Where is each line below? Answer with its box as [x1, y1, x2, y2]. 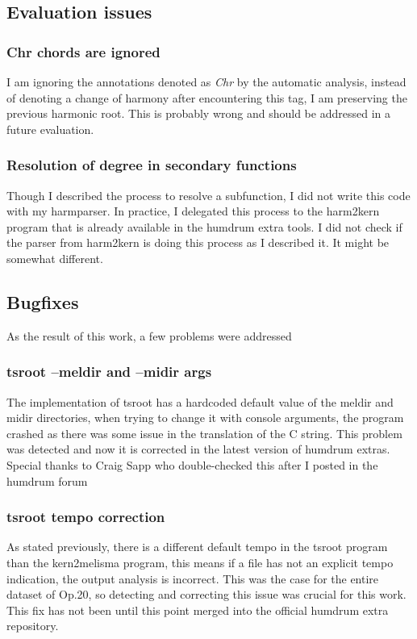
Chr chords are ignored [6, 41, 161, 61]
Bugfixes [6, 289, 79, 314]
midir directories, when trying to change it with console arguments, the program [6, 409, 404, 426]
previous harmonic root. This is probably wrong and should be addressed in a [6, 105, 390, 122]
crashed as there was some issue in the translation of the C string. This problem [6, 424, 402, 441]
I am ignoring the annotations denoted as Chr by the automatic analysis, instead [6, 73, 407, 90]
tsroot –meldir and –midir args [6, 361, 212, 382]
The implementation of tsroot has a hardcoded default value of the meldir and [6, 393, 394, 410]
